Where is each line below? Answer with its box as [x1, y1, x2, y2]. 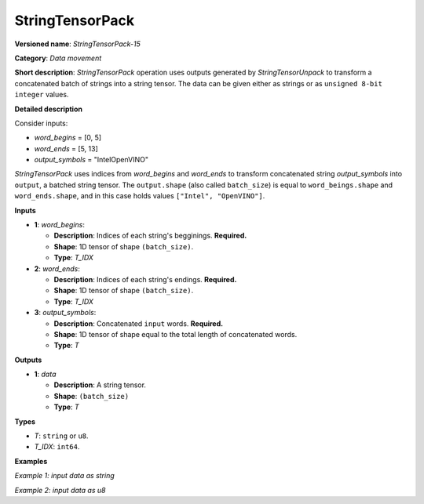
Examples [14, 456, 48, 466]
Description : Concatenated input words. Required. [53, 318, 224, 328]
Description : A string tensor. [53, 380, 147, 390]
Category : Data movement [14, 53, 102, 63]
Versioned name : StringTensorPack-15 [14, 39, 141, 49]
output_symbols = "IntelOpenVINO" [34, 155, 149, 165]
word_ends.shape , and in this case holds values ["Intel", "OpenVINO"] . [14, 191, 265, 201]
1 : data [34, 369, 57, 379]
